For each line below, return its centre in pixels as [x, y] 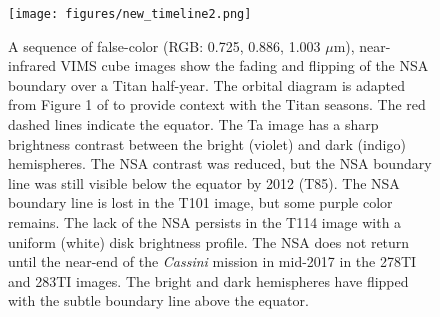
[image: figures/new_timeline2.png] [130, 14]
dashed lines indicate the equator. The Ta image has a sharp [193, 124]
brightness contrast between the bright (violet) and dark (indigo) [207, 143]
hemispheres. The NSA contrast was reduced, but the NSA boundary [220, 163]
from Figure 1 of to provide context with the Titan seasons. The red [217, 104]
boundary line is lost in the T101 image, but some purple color [200, 202]
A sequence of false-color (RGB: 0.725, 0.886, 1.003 [164, 45]
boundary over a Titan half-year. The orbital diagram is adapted [206, 84]
